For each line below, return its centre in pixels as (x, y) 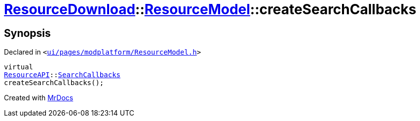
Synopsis (27, 33)
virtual (19, 67)
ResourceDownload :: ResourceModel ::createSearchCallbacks (210, 9)
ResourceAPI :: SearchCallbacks (62, 75)
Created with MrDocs (39, 98)
